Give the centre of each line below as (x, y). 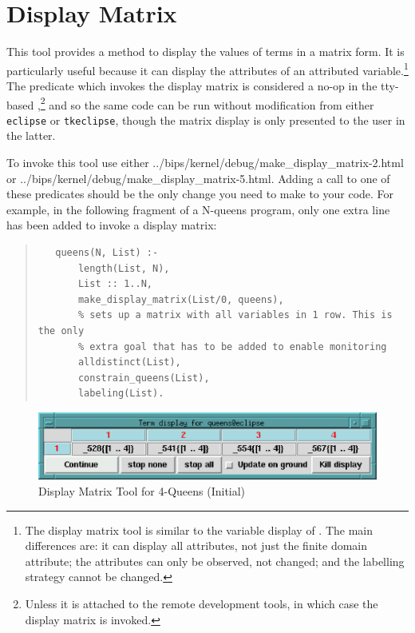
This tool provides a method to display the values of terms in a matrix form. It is (206, 52)
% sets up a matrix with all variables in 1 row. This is (235, 315)
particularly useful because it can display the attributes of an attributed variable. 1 (207, 69)
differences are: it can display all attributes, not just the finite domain (196, 545)
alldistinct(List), (129, 362)
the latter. (31, 135)
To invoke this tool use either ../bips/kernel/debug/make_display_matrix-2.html (205, 163)
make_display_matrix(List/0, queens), (181, 299)
